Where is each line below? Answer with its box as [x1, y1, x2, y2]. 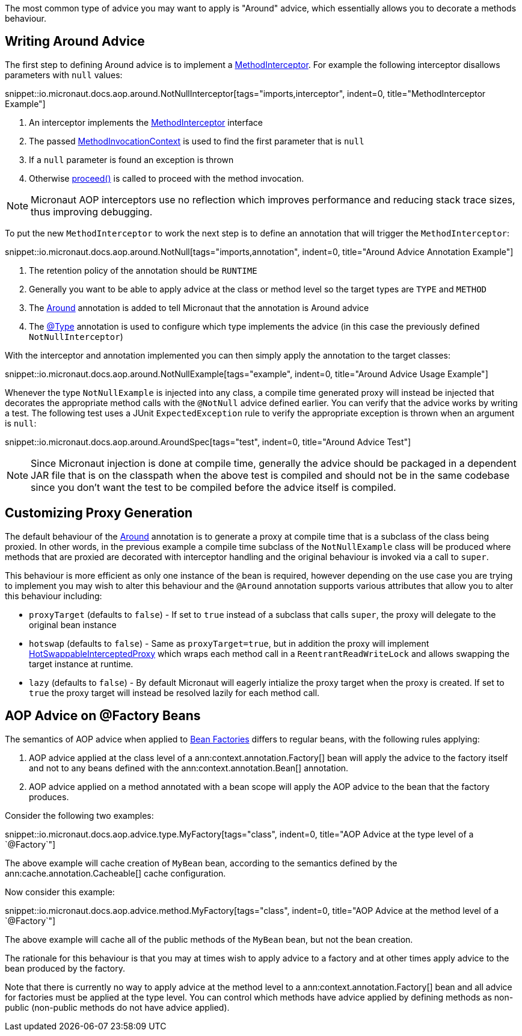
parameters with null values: [5, 69, 123, 80]
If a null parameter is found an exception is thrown [29, 154, 234, 165]
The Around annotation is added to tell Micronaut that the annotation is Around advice [29, 302, 369, 313]
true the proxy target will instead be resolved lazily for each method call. [29, 687, 320, 698]
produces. [29, 791, 69, 802]
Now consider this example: [5, 886, 115, 897]
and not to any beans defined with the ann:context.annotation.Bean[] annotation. [29, 762, 349, 773]
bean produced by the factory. [5, 963, 125, 973]
